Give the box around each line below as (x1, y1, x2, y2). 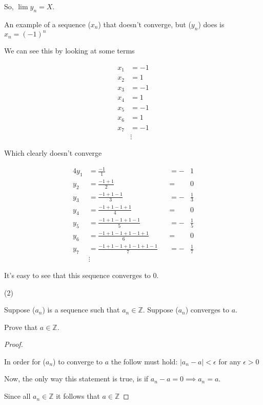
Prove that (4, 321, 38, 332)
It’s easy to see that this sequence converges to (4, 269, 151, 280)
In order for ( (4, 356, 46, 366)
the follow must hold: (111, 356, 178, 366)
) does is (198, 19, 225, 29)
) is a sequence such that (42, 304, 120, 315)
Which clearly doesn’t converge (4, 148, 102, 158)
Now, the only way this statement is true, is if (4, 373, 149, 384)
